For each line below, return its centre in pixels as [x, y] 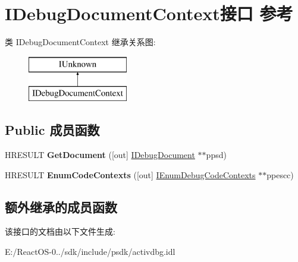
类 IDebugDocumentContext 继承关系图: [80, 42]
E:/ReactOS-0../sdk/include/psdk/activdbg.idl [90, 252]
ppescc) [280, 174]
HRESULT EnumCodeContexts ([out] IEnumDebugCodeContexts [130, 174]
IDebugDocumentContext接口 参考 [149, 13]
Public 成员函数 [52, 130]
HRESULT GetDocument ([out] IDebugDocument [100, 155]
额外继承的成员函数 [61, 206]
